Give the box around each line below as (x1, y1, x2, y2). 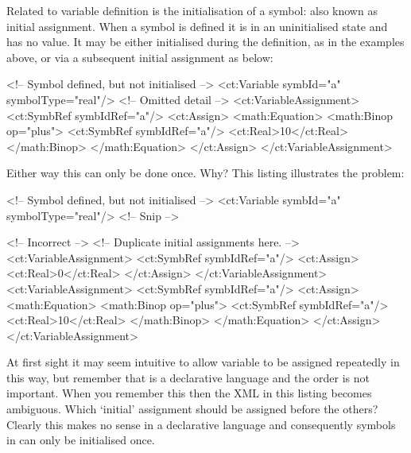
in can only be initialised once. (6, 432, 155, 448)
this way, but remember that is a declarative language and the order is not (6, 369, 370, 385)
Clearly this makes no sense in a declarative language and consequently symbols (6, 416, 396, 432)
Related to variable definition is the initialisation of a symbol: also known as (6, 2, 378, 18)
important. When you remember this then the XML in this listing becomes (6, 385, 372, 401)
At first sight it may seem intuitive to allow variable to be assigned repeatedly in (6, 354, 400, 370)
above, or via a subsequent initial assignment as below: (6, 48, 273, 65)
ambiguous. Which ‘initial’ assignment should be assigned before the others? (6, 401, 378, 417)
